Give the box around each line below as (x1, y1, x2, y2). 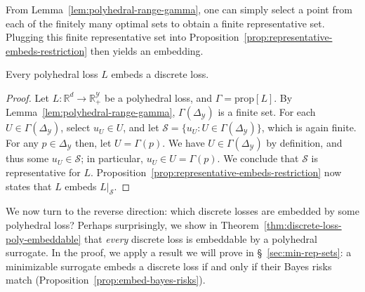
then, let (74, 135, 112, 150)
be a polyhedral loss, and (105, 90, 213, 105)
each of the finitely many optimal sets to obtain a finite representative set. (6, 15, 325, 30)
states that (6, 178, 52, 193)
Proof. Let (6, 90, 49, 105)
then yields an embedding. (90, 43, 204, 58)
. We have (162, 135, 205, 150)
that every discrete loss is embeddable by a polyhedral (84, 231, 317, 246)
